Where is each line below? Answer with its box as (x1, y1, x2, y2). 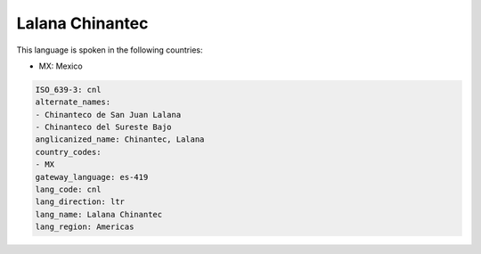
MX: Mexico (38, 61, 84, 71)
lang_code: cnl (35, 184, 102, 195)
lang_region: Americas (35, 222, 135, 232)
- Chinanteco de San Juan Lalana (35, 110, 182, 119)
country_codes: (35, 147, 102, 157)
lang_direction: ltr (35, 197, 125, 207)
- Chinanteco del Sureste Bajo (35, 122, 173, 133)
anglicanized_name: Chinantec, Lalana (35, 135, 205, 144)
